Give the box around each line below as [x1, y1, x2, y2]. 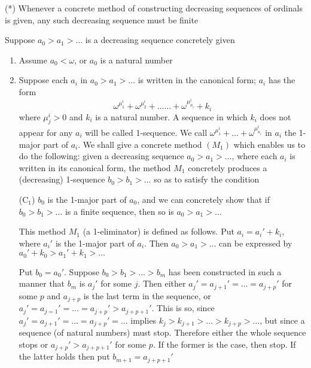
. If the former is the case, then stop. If [153, 337, 296, 350]
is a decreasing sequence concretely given [85, 34, 235, 46]
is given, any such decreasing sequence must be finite [5, 13, 199, 26]
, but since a [260, 314, 305, 326]
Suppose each [19, 74, 68, 86]
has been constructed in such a [168, 265, 282, 278]
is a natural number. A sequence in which [95, 110, 248, 123]
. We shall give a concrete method [78, 138, 202, 150]
